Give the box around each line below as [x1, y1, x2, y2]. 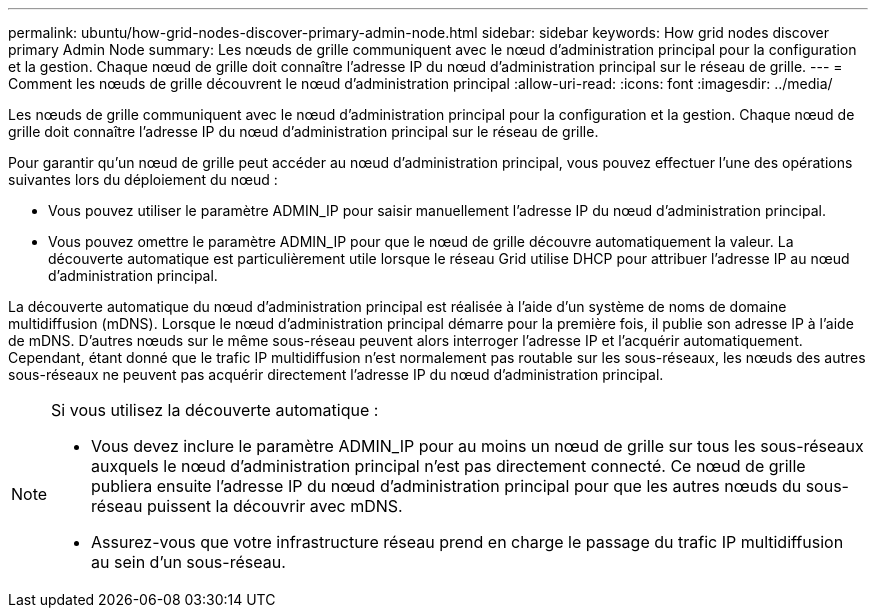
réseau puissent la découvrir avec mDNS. [91, 496, 403, 516]
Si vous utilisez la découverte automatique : [51, 400, 379, 420]
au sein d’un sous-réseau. [91, 552, 286, 572]
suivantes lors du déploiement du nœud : [8, 171, 278, 188]
